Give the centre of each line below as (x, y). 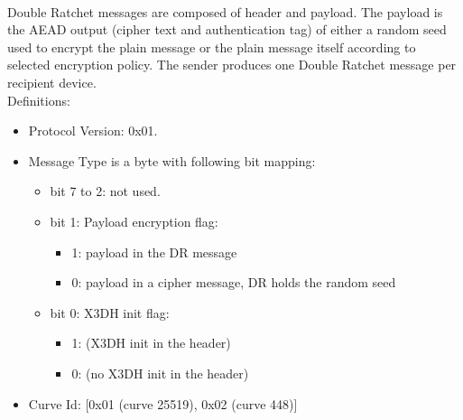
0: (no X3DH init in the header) (160, 373)
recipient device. (52, 82)
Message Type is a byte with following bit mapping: (172, 160)
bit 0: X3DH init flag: (110, 312)
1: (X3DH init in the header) (151, 343)
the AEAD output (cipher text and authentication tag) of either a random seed (227, 29)
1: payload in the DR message (154, 252)
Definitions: (39, 100)
